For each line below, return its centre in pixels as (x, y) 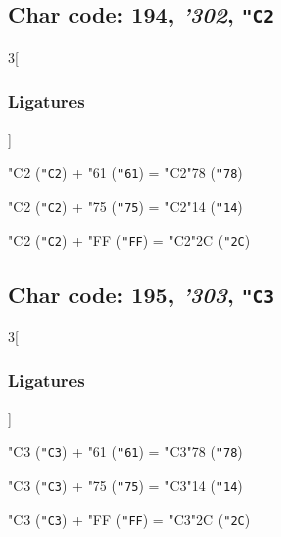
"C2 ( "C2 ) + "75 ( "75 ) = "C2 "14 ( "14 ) (125, 205)
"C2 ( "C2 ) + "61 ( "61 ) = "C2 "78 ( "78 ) (125, 172)
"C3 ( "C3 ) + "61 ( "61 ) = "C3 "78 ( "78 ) (125, 451)
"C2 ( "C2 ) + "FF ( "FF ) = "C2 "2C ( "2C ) (129, 239)
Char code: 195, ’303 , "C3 (141, 293)
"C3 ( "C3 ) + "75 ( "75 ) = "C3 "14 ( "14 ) (125, 485)
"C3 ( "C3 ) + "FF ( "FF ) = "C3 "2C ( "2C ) (129, 518)
